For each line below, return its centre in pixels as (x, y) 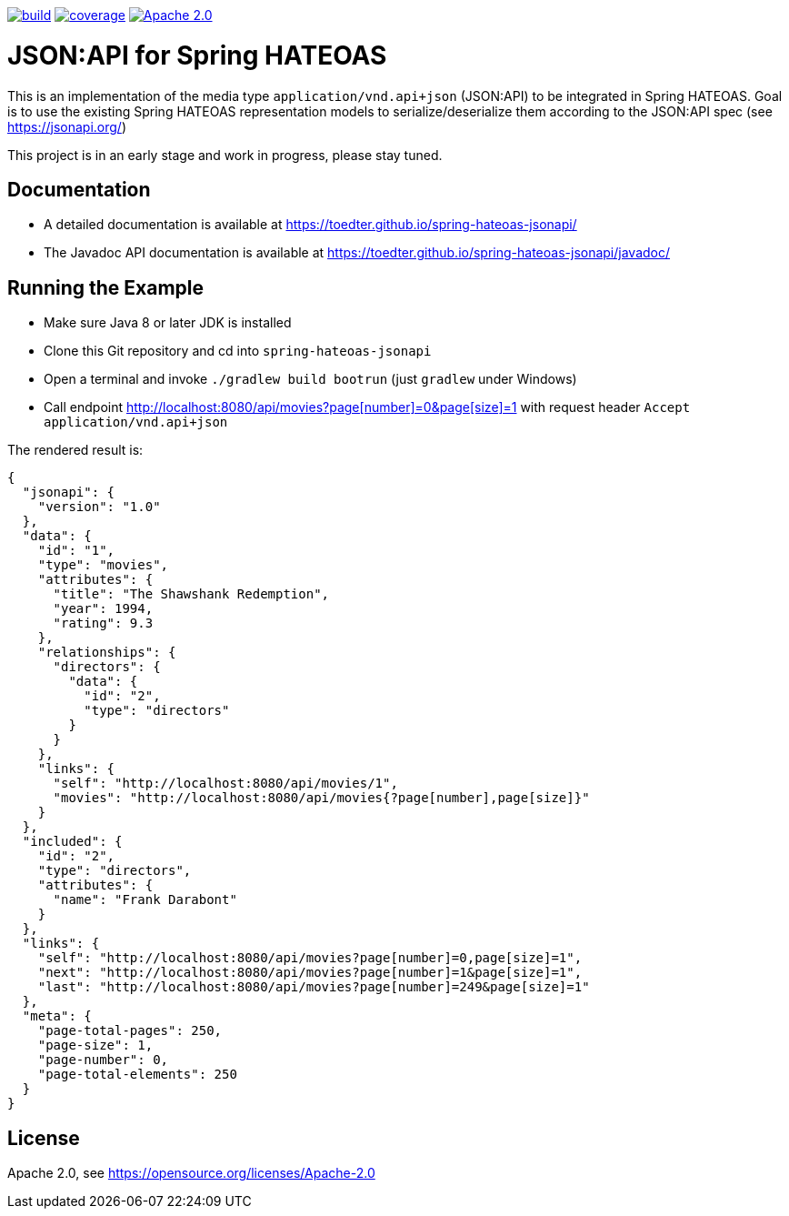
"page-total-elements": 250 (137, 1075)
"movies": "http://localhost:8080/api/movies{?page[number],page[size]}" (321, 798)
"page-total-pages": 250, (130, 1031)
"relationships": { (107, 653)
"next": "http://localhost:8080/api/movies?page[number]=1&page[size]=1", (310, 973)
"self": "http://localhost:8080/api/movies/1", (225, 784)
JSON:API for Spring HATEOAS (197, 55)
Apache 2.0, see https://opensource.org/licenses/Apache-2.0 (191, 1173)
